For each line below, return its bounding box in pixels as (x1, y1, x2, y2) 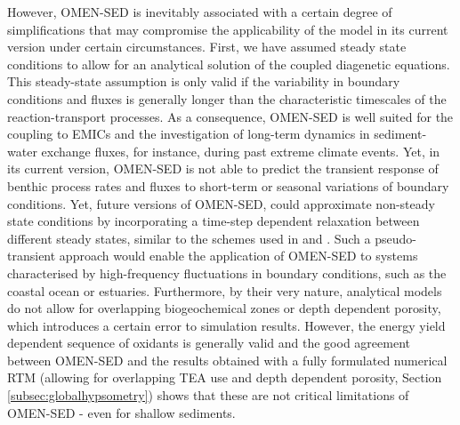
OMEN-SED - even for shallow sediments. (7, 403, 236, 421)
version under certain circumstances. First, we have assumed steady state (7, 37, 407, 56)
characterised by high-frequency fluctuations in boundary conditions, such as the (7, 263, 447, 282)
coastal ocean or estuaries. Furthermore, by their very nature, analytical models (7, 281, 442, 300)
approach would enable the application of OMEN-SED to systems (59, 246, 418, 265)
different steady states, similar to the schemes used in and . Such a (7, 229, 371, 247)
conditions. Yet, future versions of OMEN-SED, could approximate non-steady (7, 194, 435, 212)
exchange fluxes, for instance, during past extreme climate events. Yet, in (41, 141, 440, 160)
